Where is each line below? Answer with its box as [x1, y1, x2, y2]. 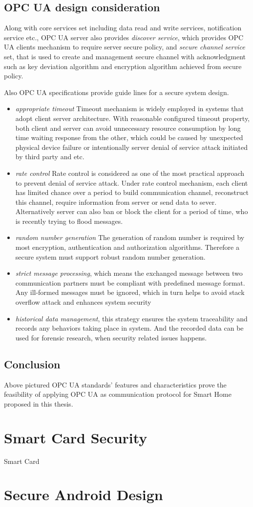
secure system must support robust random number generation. [15, 251, 206, 262]
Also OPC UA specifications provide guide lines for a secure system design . [4, 87, 229, 97]
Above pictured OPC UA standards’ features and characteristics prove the [4, 379, 227, 389]
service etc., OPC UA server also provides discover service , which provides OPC [4, 32, 244, 42]
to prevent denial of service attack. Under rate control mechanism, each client [15, 177, 248, 188]
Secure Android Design [4, 484, 163, 505]
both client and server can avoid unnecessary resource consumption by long [15, 122, 241, 133]
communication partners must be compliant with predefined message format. [15, 277, 245, 288]
